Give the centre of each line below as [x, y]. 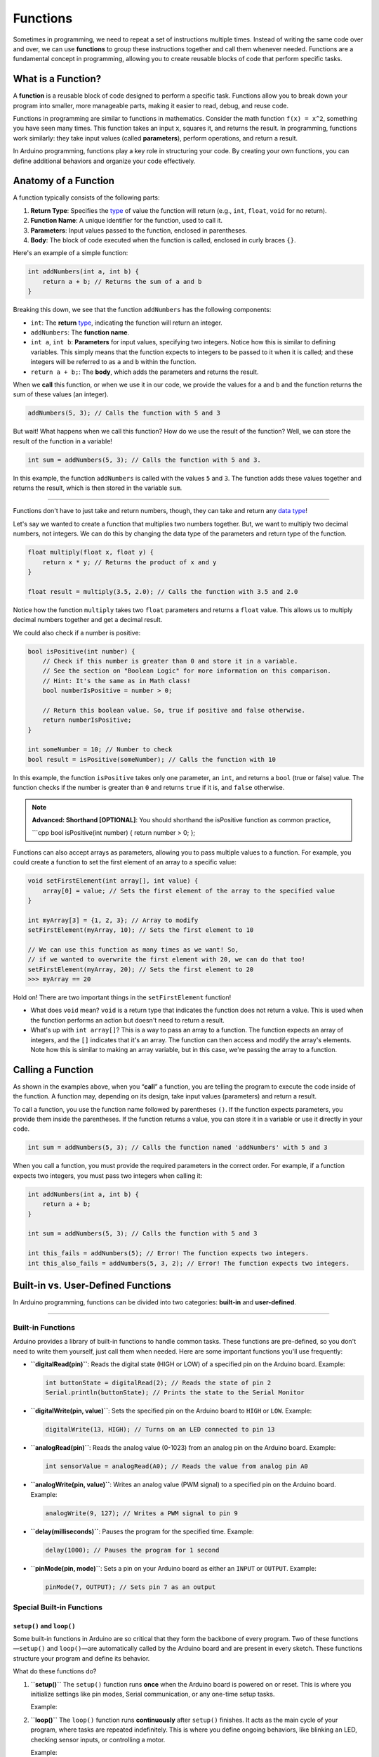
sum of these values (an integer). [61, 394]
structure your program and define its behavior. [81, 1658]
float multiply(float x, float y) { [91, 552]
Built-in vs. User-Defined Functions [92, 1285]
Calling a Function [53, 1069]
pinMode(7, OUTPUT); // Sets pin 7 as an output [131, 1587]
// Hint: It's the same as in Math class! [117, 681]
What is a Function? [57, 79]
